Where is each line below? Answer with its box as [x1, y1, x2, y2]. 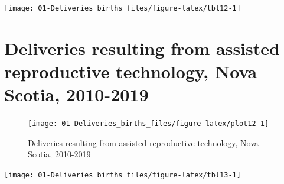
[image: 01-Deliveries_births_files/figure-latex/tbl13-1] [4, 171, 241, 179]
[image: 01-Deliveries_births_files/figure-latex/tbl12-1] [4, 4, 241, 12]
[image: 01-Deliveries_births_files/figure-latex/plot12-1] [28, 120, 269, 128]
